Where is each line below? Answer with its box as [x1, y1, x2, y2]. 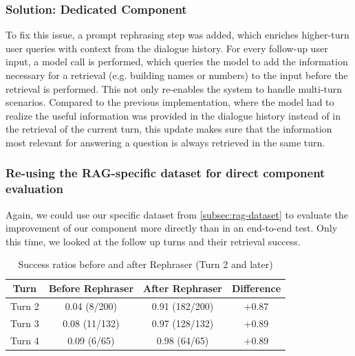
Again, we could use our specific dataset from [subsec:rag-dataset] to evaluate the [6, 207, 348, 221]
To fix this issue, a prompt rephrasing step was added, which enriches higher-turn [6, 27, 349, 42]
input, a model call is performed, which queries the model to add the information [6, 54, 348, 69]
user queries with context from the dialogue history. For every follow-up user [6, 41, 328, 55]
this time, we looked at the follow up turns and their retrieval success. [6, 234, 301, 248]
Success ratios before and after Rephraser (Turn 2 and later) [18, 257, 273, 271]
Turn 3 [10, 315, 39, 330]
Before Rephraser [48, 281, 134, 296]
